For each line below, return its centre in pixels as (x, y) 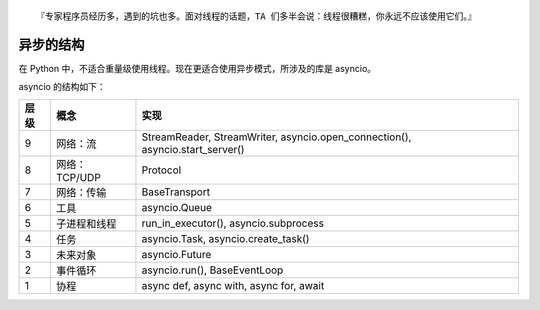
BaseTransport (175, 192)
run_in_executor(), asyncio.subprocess (233, 223)
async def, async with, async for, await (233, 285)
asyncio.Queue (176, 207)
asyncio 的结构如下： (62, 87)
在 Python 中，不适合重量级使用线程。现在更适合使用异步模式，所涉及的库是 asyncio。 (197, 68)
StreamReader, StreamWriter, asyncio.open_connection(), (276, 137)
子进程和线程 (86, 223)
